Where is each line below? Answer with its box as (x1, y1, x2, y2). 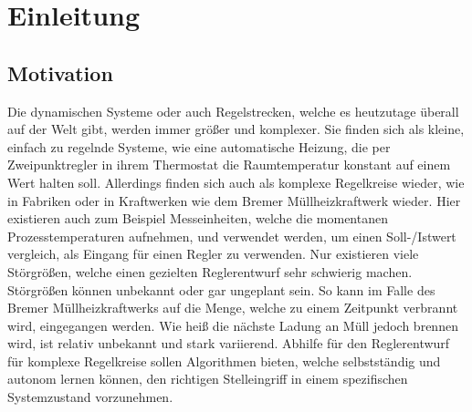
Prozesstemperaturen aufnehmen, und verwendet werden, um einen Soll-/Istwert (7, 226, 456, 245)
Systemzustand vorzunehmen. (7, 387, 173, 407)
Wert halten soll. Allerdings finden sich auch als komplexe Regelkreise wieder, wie (7, 172, 465, 191)
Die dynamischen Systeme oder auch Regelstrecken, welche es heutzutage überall (7, 101, 459, 120)
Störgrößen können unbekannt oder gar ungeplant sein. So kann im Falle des (7, 280, 435, 299)
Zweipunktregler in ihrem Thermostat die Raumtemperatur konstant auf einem (7, 155, 451, 174)
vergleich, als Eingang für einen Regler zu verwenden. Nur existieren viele (7, 244, 419, 263)
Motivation (7, 58, 113, 87)
